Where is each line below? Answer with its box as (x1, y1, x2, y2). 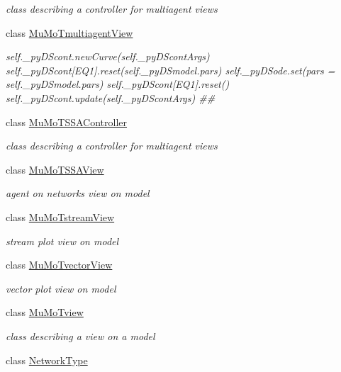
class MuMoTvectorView (6, 257, 113, 272)
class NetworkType (6, 352, 88, 367)
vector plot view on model (6, 281, 116, 295)
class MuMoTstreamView (6, 209, 115, 224)
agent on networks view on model (6, 186, 150, 201)
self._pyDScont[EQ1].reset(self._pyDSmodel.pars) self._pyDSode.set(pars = (6, 62, 335, 77)
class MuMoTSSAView (6, 162, 104, 176)
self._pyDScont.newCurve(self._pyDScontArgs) (6, 49, 210, 64)
